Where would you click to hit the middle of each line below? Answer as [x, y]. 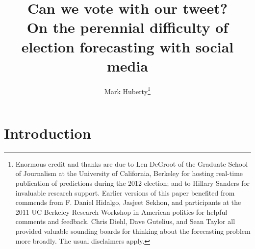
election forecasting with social [127, 46]
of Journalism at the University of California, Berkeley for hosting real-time [129, 173]
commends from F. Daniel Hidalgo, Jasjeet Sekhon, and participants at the [128, 202]
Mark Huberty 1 [127, 90]
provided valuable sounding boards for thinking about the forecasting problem [133, 231]
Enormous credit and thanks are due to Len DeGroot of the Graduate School [132, 163]
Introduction [48, 133]
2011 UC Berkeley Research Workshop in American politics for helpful [121, 212]
